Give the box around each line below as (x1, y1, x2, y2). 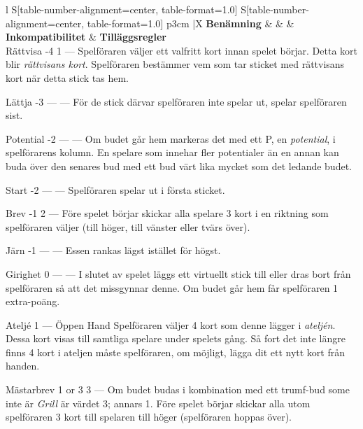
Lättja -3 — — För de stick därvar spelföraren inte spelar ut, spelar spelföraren (6, 94, 347, 108)
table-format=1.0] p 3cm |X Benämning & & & (87, 15, 294, 30)
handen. (6, 358, 40, 373)
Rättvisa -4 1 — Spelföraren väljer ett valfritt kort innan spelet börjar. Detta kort (6, 43, 358, 57)
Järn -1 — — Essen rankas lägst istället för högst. (6, 243, 221, 258)
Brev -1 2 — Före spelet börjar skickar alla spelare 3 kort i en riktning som (6, 206, 329, 220)
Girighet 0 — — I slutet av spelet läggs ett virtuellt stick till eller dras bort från (6, 266, 351, 281)
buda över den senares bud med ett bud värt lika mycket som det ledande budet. (6, 158, 352, 173)
